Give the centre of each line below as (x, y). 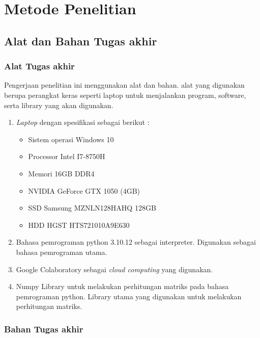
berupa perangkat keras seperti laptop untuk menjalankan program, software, (125, 95)
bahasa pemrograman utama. (62, 252)
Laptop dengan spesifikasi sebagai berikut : (83, 122)
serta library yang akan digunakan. (59, 105)
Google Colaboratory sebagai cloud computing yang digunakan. (114, 269)
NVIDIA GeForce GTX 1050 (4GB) (84, 190)
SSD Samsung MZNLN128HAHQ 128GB (92, 208)
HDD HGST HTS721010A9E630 (79, 225)
